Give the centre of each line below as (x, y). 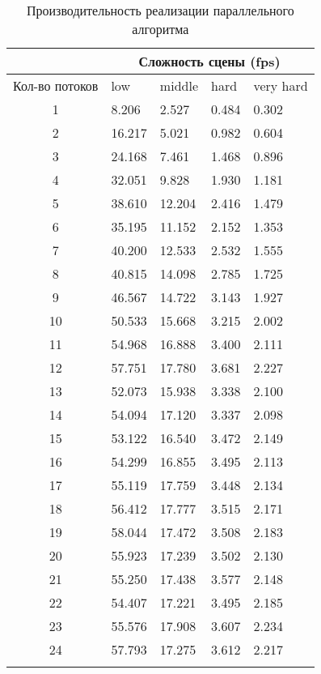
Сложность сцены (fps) (209, 61)
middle (179, 85)
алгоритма (160, 29)
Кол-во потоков (56, 85)
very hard (281, 85)
